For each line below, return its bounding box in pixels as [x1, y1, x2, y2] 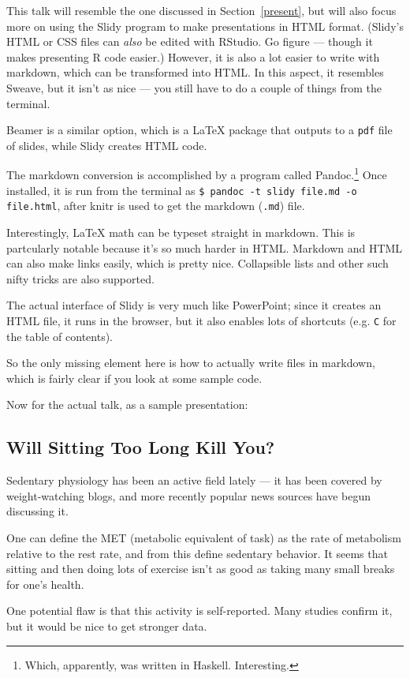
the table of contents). [6, 328, 114, 344]
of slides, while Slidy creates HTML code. [6, 137, 207, 153]
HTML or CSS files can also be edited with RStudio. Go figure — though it [6, 33, 373, 50]
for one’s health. [6, 575, 84, 592]
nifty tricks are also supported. [6, 270, 155, 287]
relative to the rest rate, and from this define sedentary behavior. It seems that [6, 545, 388, 561]
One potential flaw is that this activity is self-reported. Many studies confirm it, [6, 602, 393, 619]
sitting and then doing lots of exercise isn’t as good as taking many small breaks [6, 560, 395, 577]
